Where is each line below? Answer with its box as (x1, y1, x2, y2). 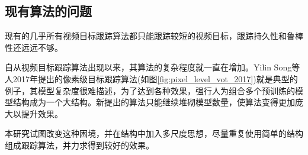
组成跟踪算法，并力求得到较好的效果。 (5, 138, 154, 151)
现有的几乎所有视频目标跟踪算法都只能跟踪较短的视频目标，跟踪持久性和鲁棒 (5, 30, 303, 42)
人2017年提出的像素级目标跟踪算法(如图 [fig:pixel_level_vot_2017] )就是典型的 (5, 72, 298, 85)
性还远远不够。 (5, 41, 63, 53)
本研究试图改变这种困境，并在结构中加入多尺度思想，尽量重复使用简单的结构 (5, 127, 303, 140)
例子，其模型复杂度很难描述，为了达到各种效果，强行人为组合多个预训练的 (5, 84, 295, 96)
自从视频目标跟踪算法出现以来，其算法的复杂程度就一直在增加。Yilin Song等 (5, 61, 300, 73)
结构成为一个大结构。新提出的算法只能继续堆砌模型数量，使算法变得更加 (12, 96, 295, 108)
